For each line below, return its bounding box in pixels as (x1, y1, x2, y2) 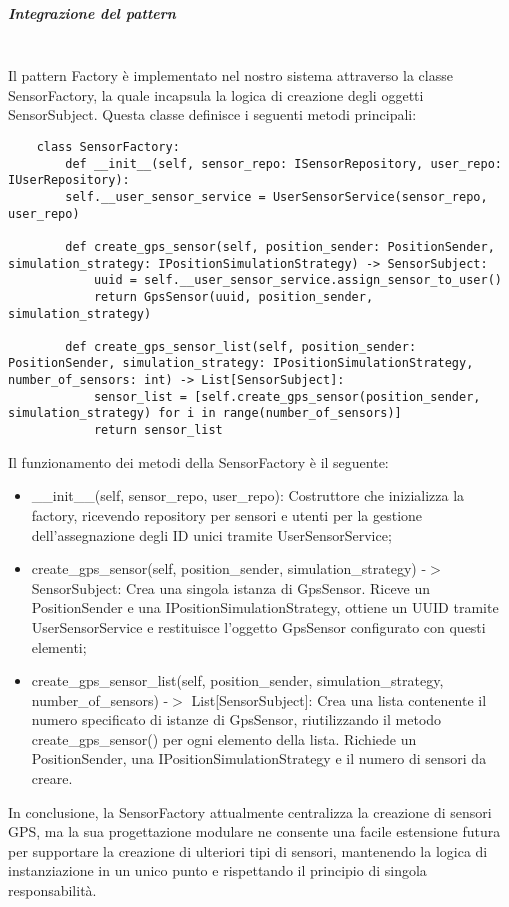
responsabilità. (8, 880, 97, 901)
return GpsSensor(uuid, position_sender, (93, 289, 374, 304)
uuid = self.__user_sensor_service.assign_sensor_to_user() (93, 273, 502, 288)
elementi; (31, 636, 87, 657)
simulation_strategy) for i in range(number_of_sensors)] (8, 406, 402, 421)
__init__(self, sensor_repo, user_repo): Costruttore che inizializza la (31, 485, 465, 506)
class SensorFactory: (36, 139, 180, 154)
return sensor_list (93, 423, 223, 438)
